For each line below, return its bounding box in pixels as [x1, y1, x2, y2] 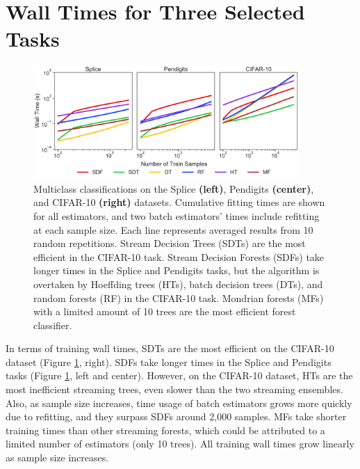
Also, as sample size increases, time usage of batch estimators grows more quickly [6, 395, 352, 410]
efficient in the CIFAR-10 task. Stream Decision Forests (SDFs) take [33, 249, 325, 264]
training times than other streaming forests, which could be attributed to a [6, 422, 325, 437]
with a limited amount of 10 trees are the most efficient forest [33, 304, 296, 319]
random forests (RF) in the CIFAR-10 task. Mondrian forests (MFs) [33, 290, 324, 305]
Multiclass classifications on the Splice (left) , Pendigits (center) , [33, 181, 314, 196]
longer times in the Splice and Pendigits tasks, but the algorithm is [33, 263, 320, 278]
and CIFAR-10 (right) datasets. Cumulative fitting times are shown [33, 195, 325, 209]
